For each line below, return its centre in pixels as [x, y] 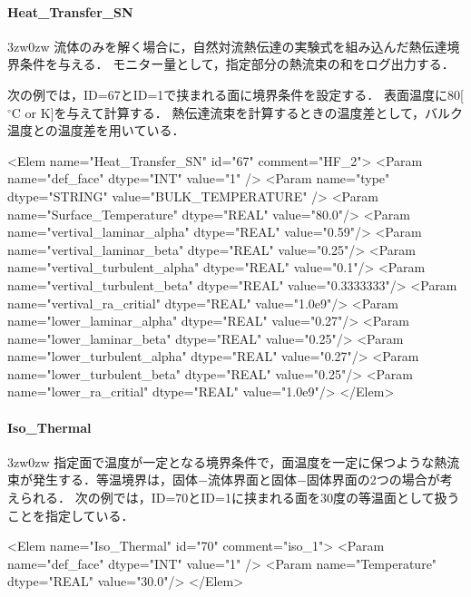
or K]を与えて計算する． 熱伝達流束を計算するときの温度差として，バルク [244, 112]
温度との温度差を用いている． [96, 130]
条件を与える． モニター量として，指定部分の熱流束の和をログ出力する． [237, 64]
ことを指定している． [71, 515]
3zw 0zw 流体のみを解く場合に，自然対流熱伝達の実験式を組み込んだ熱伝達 [227, 46]
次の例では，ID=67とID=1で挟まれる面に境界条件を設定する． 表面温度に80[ [235, 94]
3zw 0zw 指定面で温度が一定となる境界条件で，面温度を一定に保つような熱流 [234, 461]
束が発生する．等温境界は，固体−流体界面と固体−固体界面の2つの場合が [224, 480]
